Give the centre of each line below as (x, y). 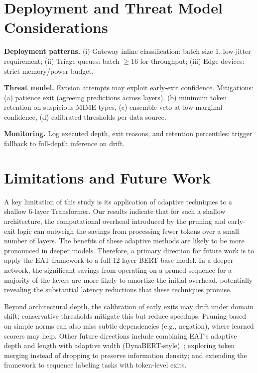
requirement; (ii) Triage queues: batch (62, 61)
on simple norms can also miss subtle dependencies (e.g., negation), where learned (129, 325)
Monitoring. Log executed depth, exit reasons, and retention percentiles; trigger (128, 133)
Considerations (56, 27)
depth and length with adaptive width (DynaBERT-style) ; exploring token (120, 345)
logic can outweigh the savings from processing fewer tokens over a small (128, 231)
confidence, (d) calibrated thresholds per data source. (85, 116)
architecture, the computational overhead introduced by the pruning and (115, 221)
